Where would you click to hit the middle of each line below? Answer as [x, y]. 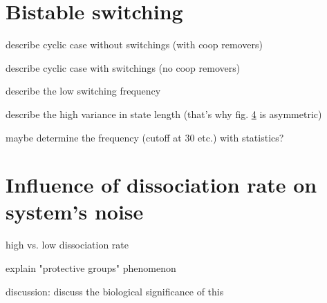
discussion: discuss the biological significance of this [115, 291]
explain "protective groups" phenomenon [91, 268]
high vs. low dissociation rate [67, 245]
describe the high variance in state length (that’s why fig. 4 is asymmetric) [164, 114]
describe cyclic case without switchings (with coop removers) [134, 45]
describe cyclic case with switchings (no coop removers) [123, 67]
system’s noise [75, 212]
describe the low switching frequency [83, 91]
